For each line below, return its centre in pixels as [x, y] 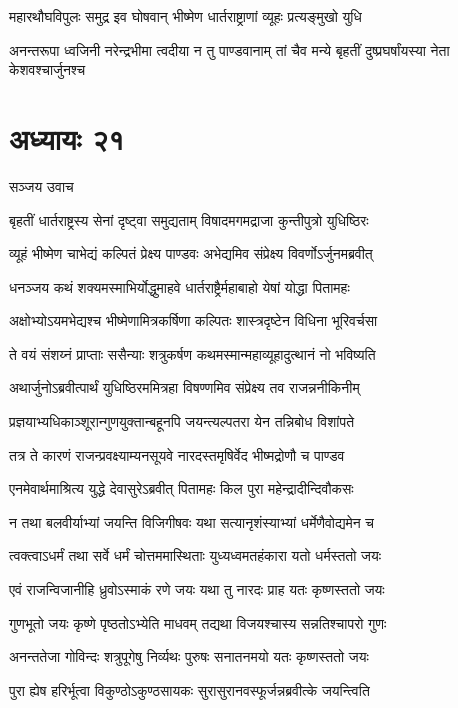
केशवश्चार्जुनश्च [47, 69]
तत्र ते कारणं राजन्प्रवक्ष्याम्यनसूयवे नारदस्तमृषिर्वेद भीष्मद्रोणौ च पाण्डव [177, 454]
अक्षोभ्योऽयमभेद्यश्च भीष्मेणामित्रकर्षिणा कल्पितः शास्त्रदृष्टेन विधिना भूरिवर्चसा [193, 320]
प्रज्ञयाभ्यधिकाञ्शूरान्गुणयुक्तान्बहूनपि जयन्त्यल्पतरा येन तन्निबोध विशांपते [182, 421]
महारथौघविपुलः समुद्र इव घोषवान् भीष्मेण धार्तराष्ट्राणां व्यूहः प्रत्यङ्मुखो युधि [185, 16]
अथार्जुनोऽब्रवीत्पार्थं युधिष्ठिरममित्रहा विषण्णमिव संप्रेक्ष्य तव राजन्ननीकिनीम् [184, 387]
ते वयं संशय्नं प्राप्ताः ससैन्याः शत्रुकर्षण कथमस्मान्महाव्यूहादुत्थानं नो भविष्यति [192, 353]
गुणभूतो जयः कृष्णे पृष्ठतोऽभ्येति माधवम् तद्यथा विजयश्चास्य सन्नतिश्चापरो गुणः [198, 622]
